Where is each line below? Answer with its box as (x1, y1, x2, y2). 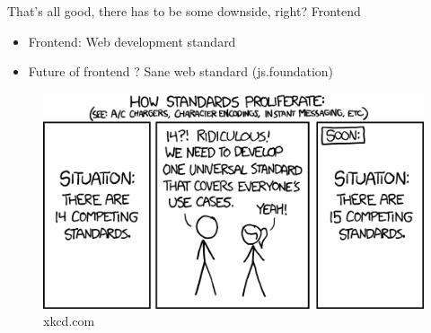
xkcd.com (43, 311, 95, 330)
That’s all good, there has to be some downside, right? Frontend (7, 2, 361, 20)
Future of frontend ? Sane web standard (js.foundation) (28, 62, 334, 81)
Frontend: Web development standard (28, 31, 236, 50)
